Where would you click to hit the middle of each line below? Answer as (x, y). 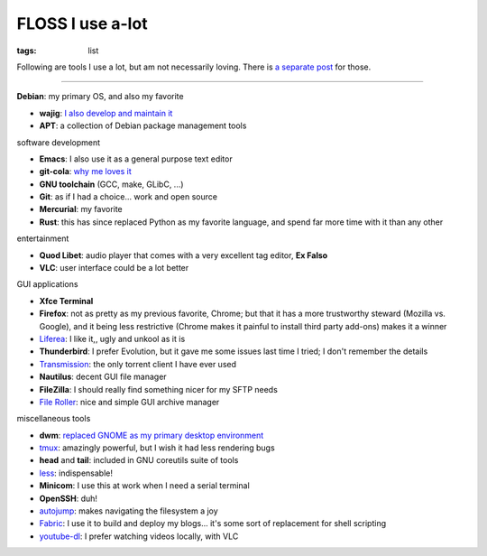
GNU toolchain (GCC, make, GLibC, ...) (111, 184)
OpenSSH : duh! (69, 498)
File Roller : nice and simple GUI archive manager (129, 402)
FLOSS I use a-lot (82, 23)
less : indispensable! (76, 473)
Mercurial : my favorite (81, 209)
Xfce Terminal (66, 301)
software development (59, 142)
